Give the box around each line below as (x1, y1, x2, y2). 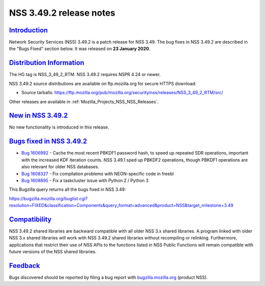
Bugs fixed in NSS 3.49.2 (9, 137, 87, 146)
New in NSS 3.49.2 (9, 111, 68, 120)
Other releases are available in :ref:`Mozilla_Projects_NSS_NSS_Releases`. (9, 99, 159, 104)
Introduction (9, 26, 48, 34)
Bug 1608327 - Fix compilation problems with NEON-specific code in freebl (21, 171, 174, 177)
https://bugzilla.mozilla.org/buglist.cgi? (9, 195, 88, 201)
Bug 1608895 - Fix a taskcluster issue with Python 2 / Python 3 (21, 177, 149, 183)
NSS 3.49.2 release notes (9, 7, 115, 18)
